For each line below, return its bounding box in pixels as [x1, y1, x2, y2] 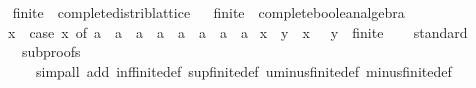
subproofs [21, 41, 81, 62]
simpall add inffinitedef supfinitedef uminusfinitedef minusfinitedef [35, 60, 452, 81]
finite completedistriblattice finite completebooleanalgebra [12, 2, 405, 22]
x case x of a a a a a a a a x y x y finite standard [7, 21, 468, 42]
